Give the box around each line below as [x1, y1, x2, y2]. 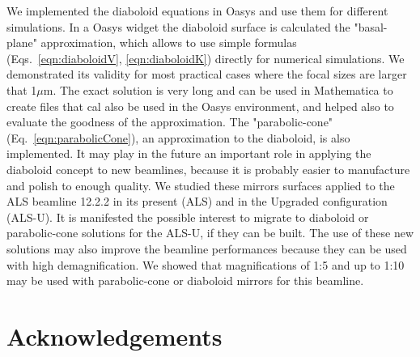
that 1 [6, 81, 37, 98]
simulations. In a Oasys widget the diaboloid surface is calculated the [6, 18, 350, 35]
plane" [6, 34, 37, 51]
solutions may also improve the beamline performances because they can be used [6, 240, 407, 257]
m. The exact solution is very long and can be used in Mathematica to [43, 81, 393, 98]
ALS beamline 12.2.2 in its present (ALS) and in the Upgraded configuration [6, 193, 388, 210]
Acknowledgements [6, 319, 223, 352]
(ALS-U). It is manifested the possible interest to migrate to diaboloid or [6, 208, 369, 225]
